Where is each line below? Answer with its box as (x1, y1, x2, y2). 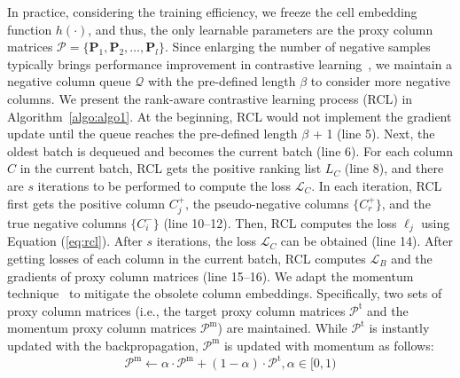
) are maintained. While (217, 319, 347, 337)
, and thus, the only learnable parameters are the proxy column (88, 20, 433, 38)
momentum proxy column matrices (7, 319, 197, 337)
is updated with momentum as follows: (223, 335, 434, 354)
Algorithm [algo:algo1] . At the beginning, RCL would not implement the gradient (7, 106, 452, 125)
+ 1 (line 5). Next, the (312, 124, 435, 143)
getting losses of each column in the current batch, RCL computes (7, 249, 366, 267)
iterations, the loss (156, 232, 256, 250)
